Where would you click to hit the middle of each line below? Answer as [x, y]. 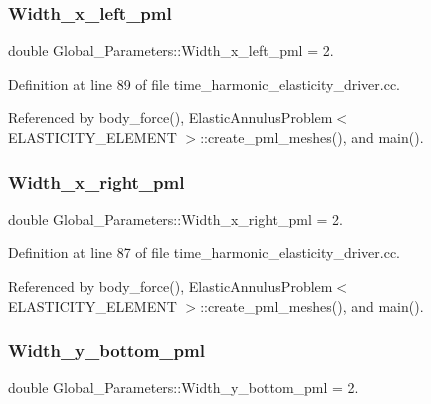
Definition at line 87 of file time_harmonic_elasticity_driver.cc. [204, 252]
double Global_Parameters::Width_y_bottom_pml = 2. [183, 387]
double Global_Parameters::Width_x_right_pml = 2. [175, 218]
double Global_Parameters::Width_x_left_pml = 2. [171, 50]
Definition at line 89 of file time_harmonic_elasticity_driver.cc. [204, 83]
